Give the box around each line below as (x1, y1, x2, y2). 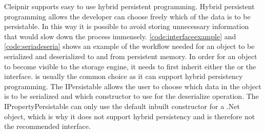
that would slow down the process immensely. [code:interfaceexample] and (4, 31, 236, 41)
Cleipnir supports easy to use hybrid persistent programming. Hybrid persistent (4, 1, 255, 11)
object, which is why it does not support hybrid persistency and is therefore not (4, 111, 255, 121)
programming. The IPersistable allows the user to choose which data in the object (4, 81, 261, 91)
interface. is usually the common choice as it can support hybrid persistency (4, 71, 243, 82)
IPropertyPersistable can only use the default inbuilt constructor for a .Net (4, 100, 240, 111)
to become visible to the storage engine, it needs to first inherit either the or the (4, 61, 256, 71)
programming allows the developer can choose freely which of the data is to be (4, 11, 251, 21)
